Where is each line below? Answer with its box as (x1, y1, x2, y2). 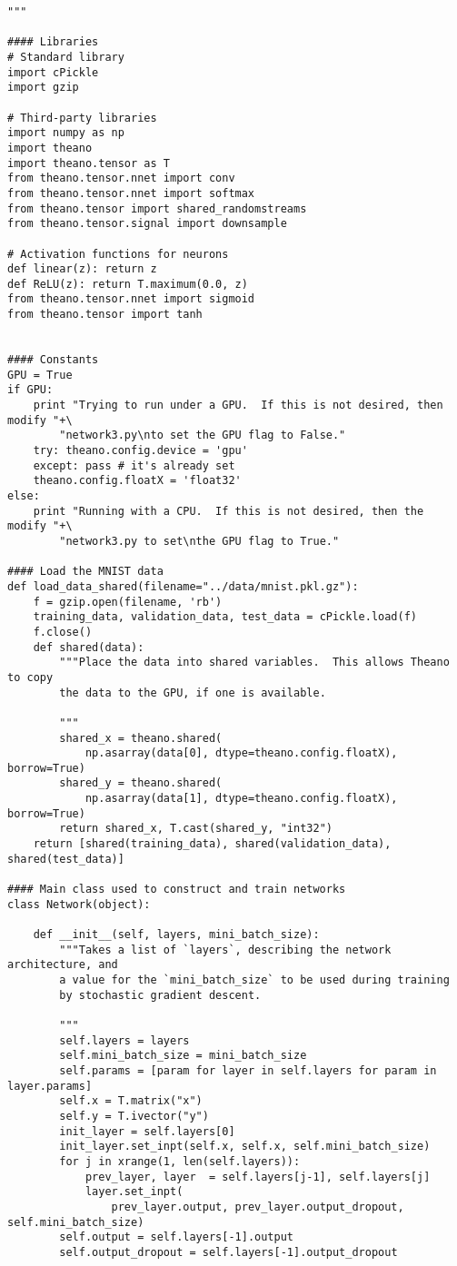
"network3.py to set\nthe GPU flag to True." (59, 534, 340, 548)
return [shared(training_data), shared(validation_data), (33, 837, 392, 851)
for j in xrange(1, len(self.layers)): (59, 1154, 301, 1168)
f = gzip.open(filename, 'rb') (33, 595, 223, 608)
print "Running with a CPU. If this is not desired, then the (33, 504, 424, 518)
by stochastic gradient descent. (59, 988, 262, 1002)
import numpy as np (7, 126, 124, 140)
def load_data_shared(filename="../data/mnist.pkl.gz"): (7, 579, 359, 593)
